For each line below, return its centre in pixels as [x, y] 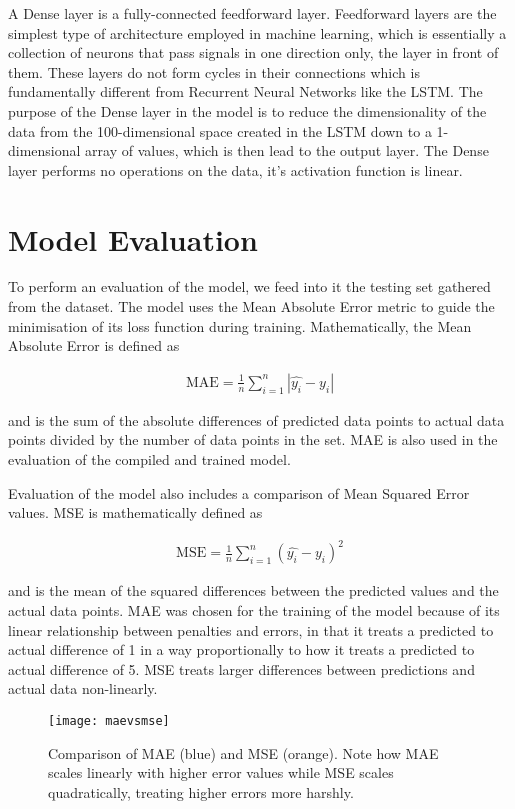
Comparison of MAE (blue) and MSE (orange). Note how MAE [243, 752]
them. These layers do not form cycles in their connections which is [214, 71]
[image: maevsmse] [109, 720]
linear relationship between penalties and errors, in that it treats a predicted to [251, 629]
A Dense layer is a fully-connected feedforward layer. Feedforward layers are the [252, 13]
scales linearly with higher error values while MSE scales [221, 772]
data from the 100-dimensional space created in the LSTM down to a [220, 130]
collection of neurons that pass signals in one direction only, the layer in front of [253, 52]
